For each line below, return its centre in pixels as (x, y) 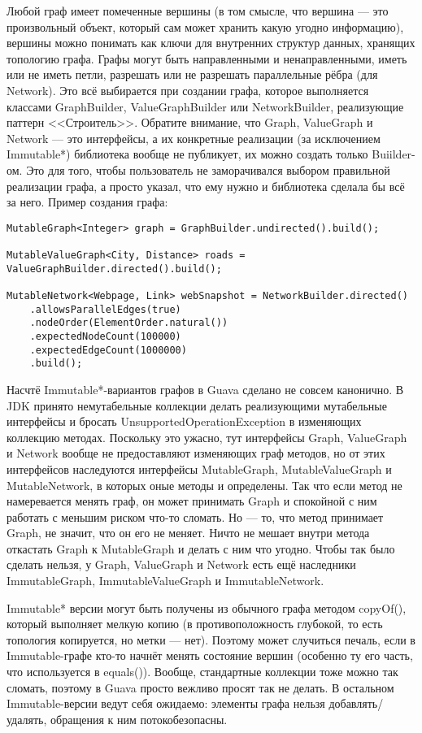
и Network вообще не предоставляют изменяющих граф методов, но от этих (196, 453)
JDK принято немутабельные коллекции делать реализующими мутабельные (197, 405)
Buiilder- (394, 154)
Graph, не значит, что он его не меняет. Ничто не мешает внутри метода (188, 533)
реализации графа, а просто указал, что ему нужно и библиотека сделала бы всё (206, 186)
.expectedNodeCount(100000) (105, 336)
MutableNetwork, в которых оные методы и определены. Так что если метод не (204, 485)
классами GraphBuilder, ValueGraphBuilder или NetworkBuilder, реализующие (205, 106)
